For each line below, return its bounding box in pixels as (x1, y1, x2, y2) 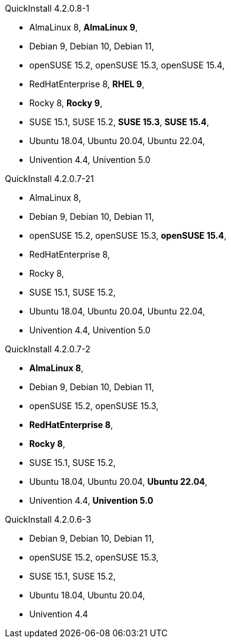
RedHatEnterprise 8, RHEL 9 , (29, 79, 144, 89)
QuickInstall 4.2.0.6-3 (5, 514, 91, 525)
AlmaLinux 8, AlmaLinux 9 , (29, 22, 138, 32)
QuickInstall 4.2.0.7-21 (5, 173, 94, 184)
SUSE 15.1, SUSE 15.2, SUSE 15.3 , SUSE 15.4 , (29, 117, 209, 127)
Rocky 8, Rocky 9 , (29, 98, 102, 108)
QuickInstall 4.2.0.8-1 (5, 3, 90, 13)
